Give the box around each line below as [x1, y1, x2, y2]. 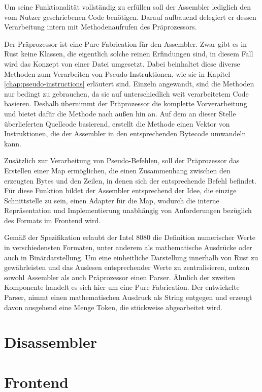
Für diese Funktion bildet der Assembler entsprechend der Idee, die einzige [4, 185, 237, 196]
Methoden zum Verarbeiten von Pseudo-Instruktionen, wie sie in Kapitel [4, 68, 231, 79]
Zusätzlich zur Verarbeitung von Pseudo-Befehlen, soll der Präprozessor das [4, 155, 240, 166]
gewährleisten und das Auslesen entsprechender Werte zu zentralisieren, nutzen [4, 262, 250, 273]
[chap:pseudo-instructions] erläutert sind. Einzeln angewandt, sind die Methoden [4, 78, 254, 89]
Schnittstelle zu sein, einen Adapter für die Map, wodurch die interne [4, 195, 219, 205]
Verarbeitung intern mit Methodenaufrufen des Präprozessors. [4, 21, 197, 32]
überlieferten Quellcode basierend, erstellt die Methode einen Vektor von [4, 118, 230, 129]
